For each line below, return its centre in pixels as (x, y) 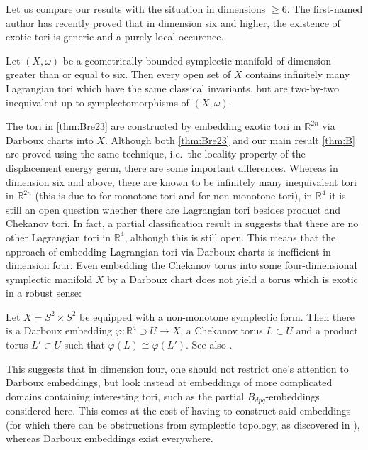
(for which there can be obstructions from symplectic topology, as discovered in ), (183, 424)
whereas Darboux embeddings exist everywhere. (110, 438)
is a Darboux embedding (59, 330)
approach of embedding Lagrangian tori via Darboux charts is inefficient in (168, 251)
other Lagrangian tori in (58, 237)
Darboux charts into (50, 139)
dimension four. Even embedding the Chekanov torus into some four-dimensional (182, 265)
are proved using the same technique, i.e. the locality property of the (156, 154)
